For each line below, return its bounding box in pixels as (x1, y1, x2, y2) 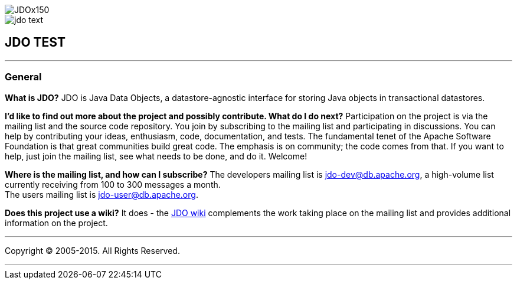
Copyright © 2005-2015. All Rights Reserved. (5, 245, 180, 256)
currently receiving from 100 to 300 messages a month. (5, 179, 221, 190)
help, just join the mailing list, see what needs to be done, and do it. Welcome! (5, 151, 307, 161)
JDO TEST (5, 35, 66, 50)
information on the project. (5, 217, 108, 228)
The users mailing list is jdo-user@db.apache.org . (5, 189, 198, 200)
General (5, 71, 42, 83)
